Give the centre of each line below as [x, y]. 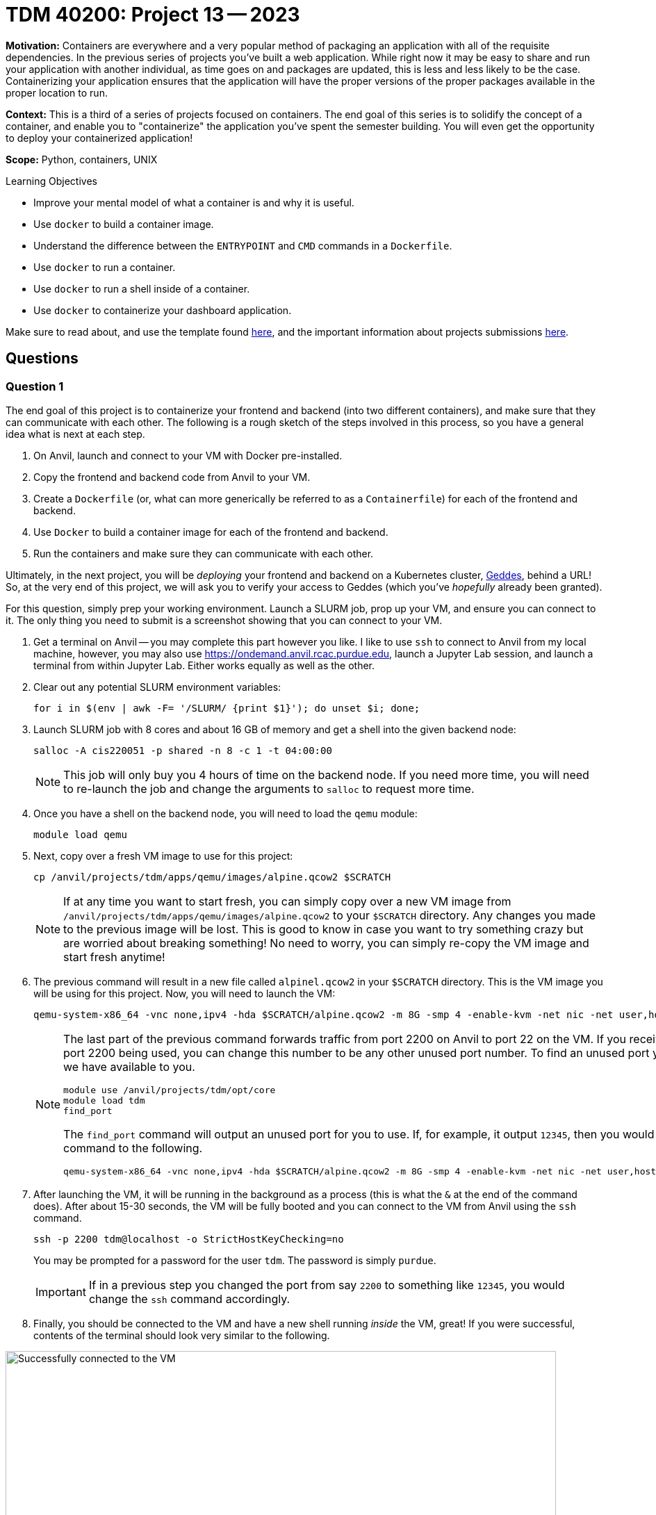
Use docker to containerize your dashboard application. [163, 310]
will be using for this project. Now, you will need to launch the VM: [184, 993]
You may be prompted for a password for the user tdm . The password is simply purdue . [235, 1260]
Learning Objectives [51, 181]
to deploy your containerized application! [99, 138]
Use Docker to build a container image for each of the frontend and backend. [211, 532]
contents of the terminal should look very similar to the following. [182, 1335]
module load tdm [104, 1100]
